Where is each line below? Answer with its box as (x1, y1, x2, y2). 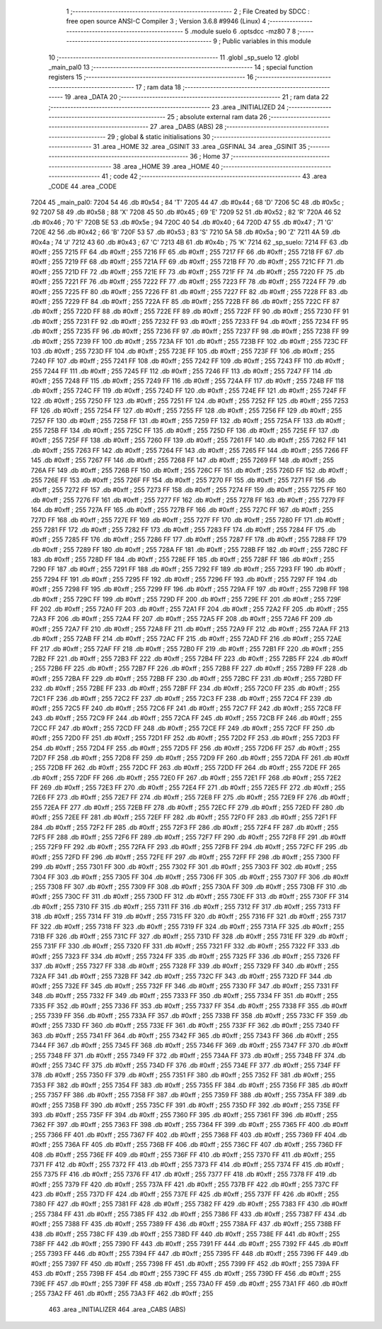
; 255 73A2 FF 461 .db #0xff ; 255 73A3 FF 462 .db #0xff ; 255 (30, 1289, 214, 1297)
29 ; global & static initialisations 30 (107, 132, 211, 141)
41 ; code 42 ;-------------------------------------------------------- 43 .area (101, 172, 327, 181)
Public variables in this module (222, 37, 311, 45)
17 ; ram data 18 (135, 82, 182, 91)
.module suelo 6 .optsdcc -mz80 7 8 (190, 27, 296, 35)
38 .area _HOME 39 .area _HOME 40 (112, 162, 219, 170)
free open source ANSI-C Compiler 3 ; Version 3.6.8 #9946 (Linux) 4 (66, 17, 267, 26)
